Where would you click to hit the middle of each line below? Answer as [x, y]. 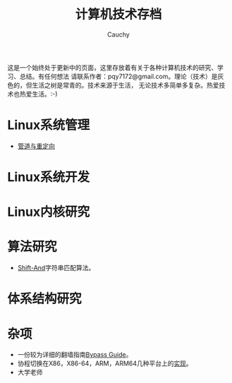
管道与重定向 [36, 146]
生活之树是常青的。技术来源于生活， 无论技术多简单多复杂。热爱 [125, 85]
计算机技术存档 [118, 14]
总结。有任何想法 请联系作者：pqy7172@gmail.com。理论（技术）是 [118, 76]
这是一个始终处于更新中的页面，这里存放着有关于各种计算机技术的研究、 [112, 67]
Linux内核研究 [49, 212]
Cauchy [118, 34]
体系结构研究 [45, 299]
